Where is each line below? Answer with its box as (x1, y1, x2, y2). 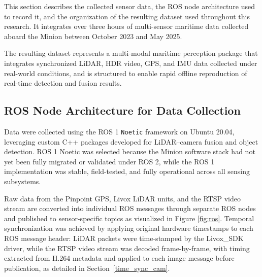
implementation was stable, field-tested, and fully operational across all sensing (4, 166, 250, 177)
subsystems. (4, 176, 41, 186)
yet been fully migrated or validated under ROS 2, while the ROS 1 (4, 156, 215, 166)
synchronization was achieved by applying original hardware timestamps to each (4, 223, 253, 233)
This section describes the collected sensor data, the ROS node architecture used (4, 1, 255, 11)
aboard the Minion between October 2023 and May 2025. (4, 30, 182, 41)
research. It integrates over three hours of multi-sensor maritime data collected (4, 21, 249, 31)
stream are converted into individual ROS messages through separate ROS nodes (4, 203, 256, 214)
